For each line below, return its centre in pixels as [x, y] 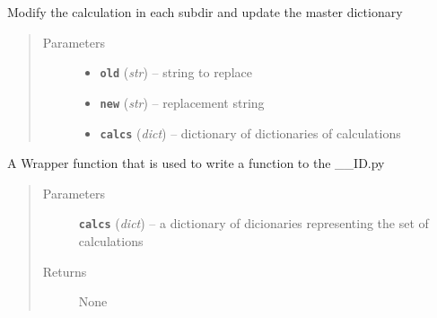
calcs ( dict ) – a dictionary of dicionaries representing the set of [253, 223]
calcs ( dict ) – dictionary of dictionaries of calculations [250, 132]
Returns [65, 271]
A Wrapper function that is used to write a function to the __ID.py [196, 163]
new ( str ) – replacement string [182, 102]
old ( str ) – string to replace [176, 72]
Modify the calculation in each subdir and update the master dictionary [205, 12]
